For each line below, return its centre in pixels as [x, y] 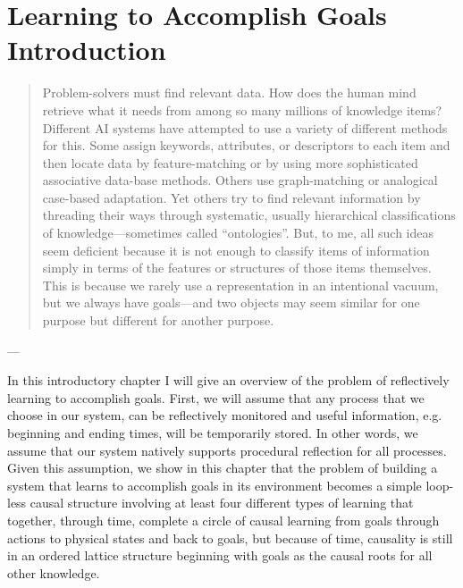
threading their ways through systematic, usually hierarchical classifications [249, 215]
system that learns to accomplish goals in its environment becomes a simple [215, 485]
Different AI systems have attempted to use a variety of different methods [245, 127]
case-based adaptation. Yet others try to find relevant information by [231, 197]
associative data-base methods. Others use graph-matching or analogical [240, 180]
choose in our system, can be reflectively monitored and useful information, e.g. [225, 415]
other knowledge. [54, 572]
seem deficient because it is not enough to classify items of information [236, 250]
